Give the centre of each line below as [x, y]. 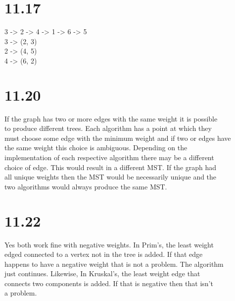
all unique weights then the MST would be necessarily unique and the [111, 177]
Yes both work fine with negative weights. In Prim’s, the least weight [109, 244]
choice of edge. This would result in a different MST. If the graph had [111, 167]
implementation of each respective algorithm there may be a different [109, 157]
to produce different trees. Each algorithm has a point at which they [108, 128]
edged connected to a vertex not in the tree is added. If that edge [104, 254]
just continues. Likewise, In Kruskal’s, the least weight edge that [102, 273]
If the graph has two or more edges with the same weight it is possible [111, 118]
